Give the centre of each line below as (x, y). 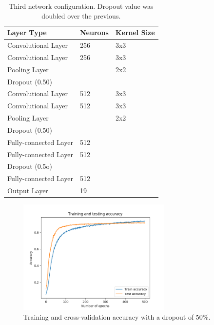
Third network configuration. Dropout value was (81, 6)
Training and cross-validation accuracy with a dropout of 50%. (117, 316)
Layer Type (27, 32)
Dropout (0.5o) (30, 166)
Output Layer (28, 191)
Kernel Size (135, 32)
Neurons (94, 32)
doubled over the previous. (81, 15)
